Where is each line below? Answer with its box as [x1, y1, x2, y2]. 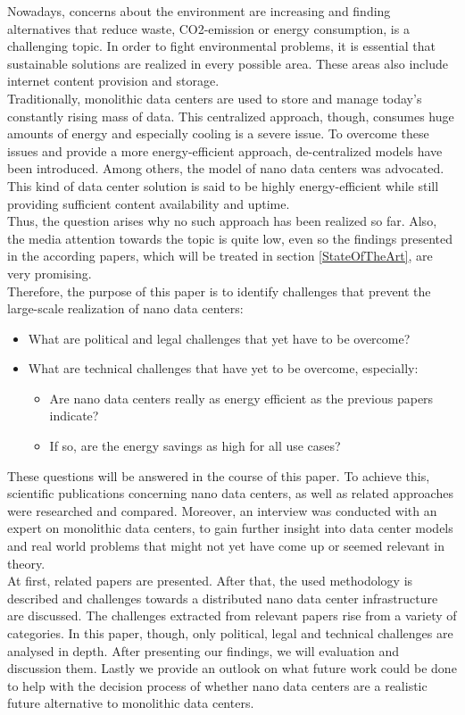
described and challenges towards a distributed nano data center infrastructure [7, 588, 438, 607]
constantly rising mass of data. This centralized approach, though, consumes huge [7, 106, 454, 125]
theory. [7, 553, 46, 572]
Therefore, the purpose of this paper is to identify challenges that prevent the [7, 281, 431, 300]
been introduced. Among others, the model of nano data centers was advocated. [7, 159, 444, 178]
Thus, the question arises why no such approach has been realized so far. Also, [7, 212, 437, 230]
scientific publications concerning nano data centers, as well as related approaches [7, 484, 453, 503]
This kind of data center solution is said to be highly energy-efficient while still [7, 176, 439, 195]
